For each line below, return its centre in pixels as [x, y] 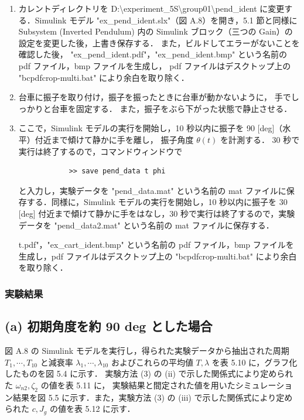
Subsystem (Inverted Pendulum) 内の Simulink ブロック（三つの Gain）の [156, 31]
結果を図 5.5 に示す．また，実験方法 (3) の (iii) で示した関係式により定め [153, 397]
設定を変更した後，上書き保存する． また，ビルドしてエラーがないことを [159, 42]
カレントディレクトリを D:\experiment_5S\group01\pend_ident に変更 [151, 8]
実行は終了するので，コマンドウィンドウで [100, 151]
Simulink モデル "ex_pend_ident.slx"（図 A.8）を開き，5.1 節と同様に [166, 20]
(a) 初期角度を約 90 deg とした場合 [109, 326]
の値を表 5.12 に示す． [92, 409]
